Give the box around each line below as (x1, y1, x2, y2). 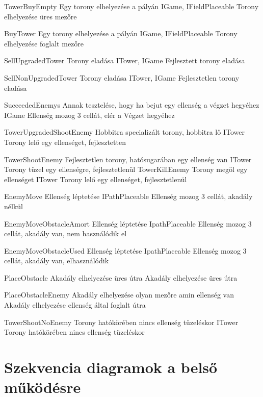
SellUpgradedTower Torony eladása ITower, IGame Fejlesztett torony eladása (4, 55, 245, 66)
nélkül (4, 201, 23, 211)
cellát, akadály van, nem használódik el (4, 228, 127, 239)
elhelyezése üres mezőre (4, 11, 77, 21)
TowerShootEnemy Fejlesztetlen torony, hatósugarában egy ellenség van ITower (4, 154, 252, 164)
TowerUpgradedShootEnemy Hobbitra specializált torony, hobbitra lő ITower (4, 127, 245, 137)
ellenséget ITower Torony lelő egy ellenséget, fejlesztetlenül (4, 173, 187, 184)
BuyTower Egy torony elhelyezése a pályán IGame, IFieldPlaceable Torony (4, 28, 238, 39)
